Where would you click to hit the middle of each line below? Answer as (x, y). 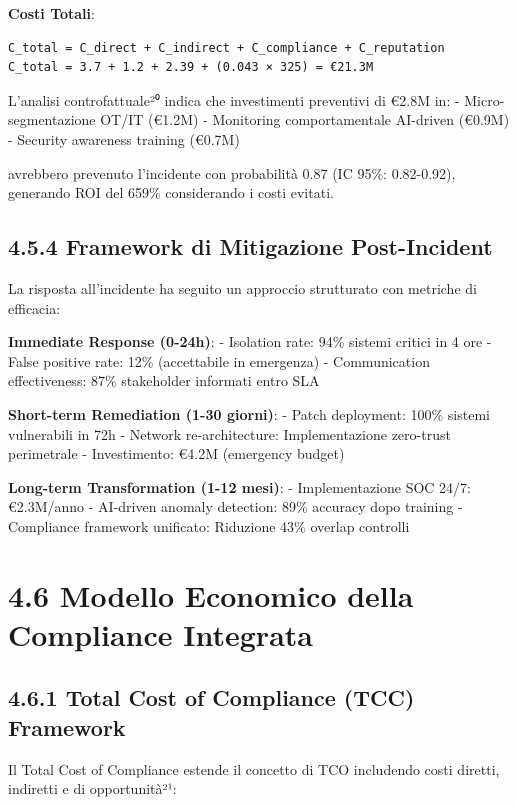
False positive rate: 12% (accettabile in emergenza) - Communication (219, 360)
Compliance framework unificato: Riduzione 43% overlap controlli (209, 525)
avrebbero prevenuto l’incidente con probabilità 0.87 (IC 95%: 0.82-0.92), (232, 172)
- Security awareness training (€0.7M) (124, 138)
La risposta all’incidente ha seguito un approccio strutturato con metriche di (242, 287)
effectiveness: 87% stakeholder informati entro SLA (164, 380)
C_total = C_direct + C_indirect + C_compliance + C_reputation (226, 47)
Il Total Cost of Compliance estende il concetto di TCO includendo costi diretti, (254, 768)
